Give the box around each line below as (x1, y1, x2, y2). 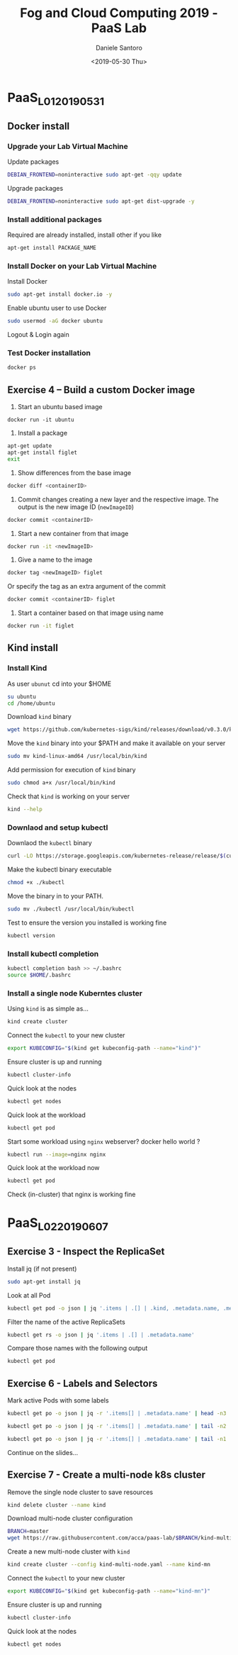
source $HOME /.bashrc (7, 971, 72, 979)
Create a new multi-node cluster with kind (7, 1547, 130, 1556)
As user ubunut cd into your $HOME (7, 679, 112, 688)
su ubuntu (7, 693, 37, 700)
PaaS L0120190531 (7, 89, 105, 108)
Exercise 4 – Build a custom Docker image (7, 384, 195, 396)
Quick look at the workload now (7, 1164, 101, 1172)
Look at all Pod (7, 1291, 51, 1299)
